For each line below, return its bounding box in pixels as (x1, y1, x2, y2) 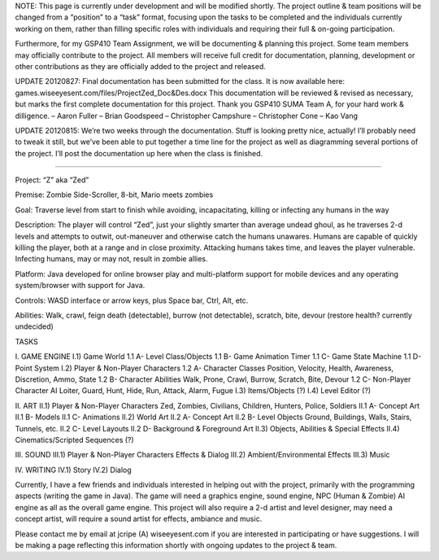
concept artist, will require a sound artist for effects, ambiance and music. (15, 514, 263, 524)
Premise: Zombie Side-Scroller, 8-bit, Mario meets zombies (15, 190, 214, 199)
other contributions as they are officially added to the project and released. (15, 61, 266, 71)
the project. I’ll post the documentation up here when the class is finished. (15, 148, 263, 158)
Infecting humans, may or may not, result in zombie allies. (15, 254, 208, 264)
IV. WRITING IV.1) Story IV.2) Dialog (15, 465, 132, 475)
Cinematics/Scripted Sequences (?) (15, 435, 134, 444)
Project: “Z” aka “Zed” (15, 175, 89, 185)
